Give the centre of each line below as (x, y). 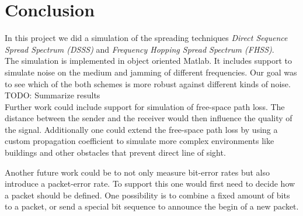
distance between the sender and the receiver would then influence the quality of (149, 118)
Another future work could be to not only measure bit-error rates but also (137, 172)
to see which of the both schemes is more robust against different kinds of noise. (148, 83)
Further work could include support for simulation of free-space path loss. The (145, 106)
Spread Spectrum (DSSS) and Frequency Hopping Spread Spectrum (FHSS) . (140, 49)
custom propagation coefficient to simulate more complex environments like (140, 141)
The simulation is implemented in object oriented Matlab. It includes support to (148, 61)
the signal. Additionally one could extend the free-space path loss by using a (141, 129)
